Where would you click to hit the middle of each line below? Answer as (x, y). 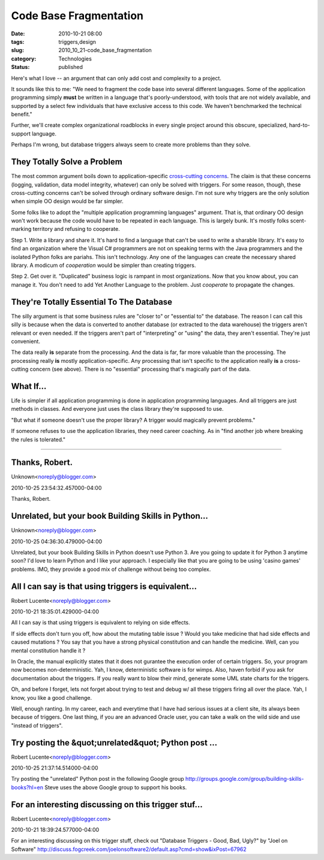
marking (21, 229)
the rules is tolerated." (38, 439)
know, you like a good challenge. (52, 697)
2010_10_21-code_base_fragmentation (105, 50)
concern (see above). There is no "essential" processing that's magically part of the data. (140, 369)
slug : (17, 50)
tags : (18, 41)
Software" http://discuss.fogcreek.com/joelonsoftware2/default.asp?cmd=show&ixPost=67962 (129, 849)
